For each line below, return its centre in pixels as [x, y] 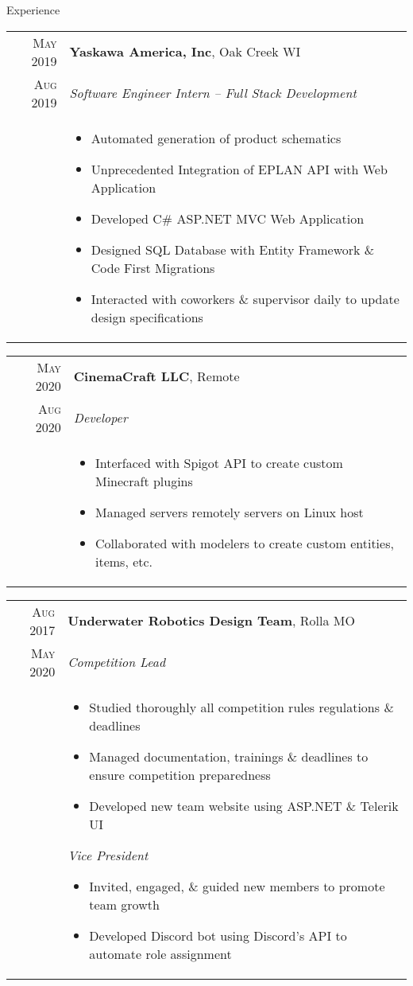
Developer [100, 418]
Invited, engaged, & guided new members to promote [237, 886]
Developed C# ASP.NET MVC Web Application [228, 218]
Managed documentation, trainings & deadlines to [229, 756]
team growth [124, 904]
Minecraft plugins [144, 481]
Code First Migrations [153, 267]
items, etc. [124, 561]
